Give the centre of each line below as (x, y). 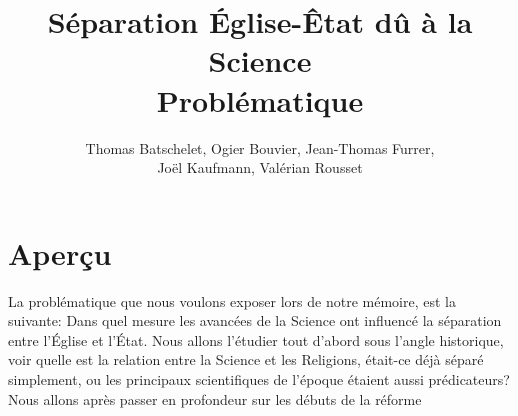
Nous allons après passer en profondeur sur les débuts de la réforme (215, 398)
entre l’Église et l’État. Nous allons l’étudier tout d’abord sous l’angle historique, (256, 339)
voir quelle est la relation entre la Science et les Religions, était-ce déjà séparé (246, 359)
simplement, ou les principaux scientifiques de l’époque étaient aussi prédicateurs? (259, 379)
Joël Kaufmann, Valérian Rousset (260, 167)
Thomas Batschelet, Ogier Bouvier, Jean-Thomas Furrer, (260, 147)
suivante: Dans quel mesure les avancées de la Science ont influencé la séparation (255, 320)
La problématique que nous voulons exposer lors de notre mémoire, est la (232, 300)
